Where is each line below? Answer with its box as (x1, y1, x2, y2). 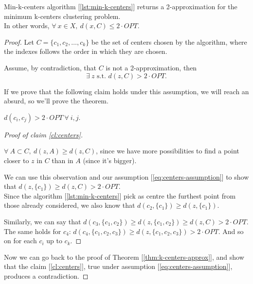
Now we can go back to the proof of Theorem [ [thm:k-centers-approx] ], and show (4, 251, 244, 262)
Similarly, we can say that (4, 216, 81, 226)
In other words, (4, 20, 50, 31)
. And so (218, 226, 244, 236)
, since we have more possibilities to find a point (96, 146, 239, 156)
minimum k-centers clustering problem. (4, 11, 121, 21)
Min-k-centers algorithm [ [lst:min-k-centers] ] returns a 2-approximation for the (4, 1, 237, 11)
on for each (4, 235, 37, 246)
